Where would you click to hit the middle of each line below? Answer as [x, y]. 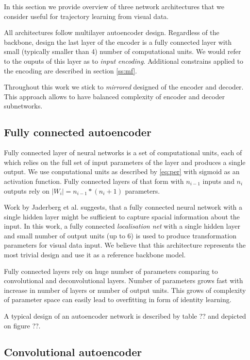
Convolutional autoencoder [73, 351]
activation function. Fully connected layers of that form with [94, 181]
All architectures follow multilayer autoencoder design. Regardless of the [112, 32]
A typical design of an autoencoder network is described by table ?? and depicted [125, 316]
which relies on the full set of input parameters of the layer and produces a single [125, 162]
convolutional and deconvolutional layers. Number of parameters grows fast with [124, 280]
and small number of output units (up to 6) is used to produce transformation [120, 235]
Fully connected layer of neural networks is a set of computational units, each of [123, 153]
